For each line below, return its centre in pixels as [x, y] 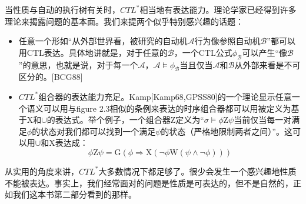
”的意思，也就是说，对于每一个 [78, 64]
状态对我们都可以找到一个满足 [98, 131]
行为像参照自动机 [227, 41]
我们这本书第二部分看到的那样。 [74, 194]
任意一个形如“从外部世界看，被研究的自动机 [103, 41]
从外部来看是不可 [267, 64]
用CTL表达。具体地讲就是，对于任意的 [93, 52]
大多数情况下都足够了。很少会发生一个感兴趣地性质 [197, 171]
